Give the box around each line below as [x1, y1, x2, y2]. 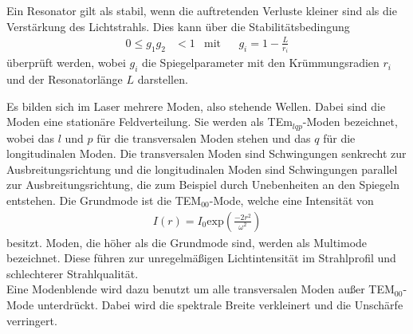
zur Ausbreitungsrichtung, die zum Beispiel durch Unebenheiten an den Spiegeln [6, 176, 399, 193]
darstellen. [137, 71, 188, 87]
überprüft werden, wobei [6, 54, 126, 71]
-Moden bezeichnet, [302, 113, 398, 130]
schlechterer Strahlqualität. [6, 265, 139, 281]
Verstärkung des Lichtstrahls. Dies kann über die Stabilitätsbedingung [6, 18, 350, 34]
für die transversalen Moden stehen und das [96, 129, 311, 146]
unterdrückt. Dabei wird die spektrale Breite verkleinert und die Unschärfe [37, 297, 403, 313]
